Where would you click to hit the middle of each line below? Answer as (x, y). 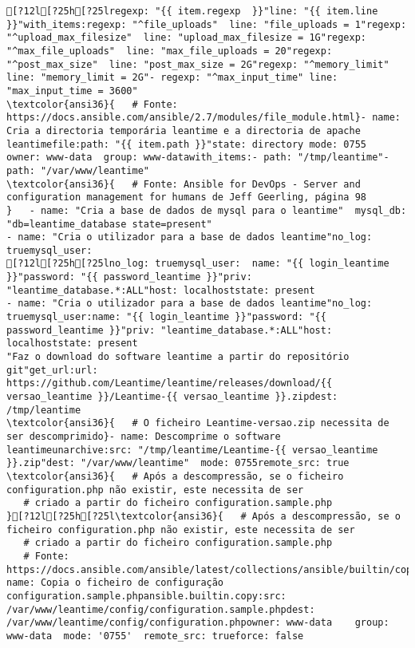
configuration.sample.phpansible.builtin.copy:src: (146, 596)
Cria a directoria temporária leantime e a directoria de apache (184, 130)
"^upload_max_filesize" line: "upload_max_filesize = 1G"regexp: (187, 38)
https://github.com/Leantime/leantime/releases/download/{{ (170, 383)
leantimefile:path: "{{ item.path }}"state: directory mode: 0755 (187, 144)
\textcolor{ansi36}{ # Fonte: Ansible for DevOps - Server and (184, 184)
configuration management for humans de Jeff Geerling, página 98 (187, 198)
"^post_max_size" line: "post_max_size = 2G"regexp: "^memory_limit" (198, 64)
